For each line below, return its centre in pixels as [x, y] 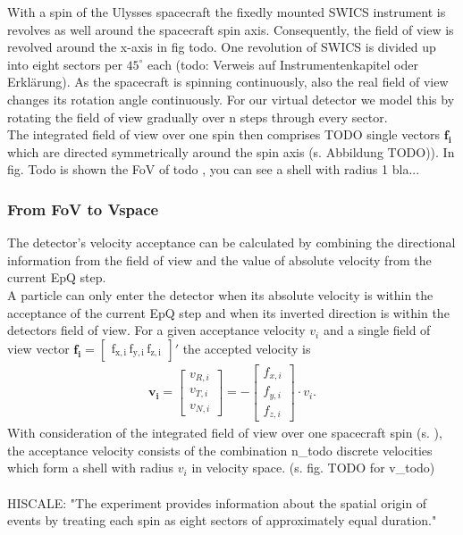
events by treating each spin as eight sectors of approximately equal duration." [222, 520]
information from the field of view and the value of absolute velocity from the [219, 259]
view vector [38, 348]
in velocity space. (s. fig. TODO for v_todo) [313, 468]
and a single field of [377, 330]
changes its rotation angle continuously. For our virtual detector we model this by [231, 99]
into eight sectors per [65, 64]
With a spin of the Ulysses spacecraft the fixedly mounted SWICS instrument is [227, 12]
